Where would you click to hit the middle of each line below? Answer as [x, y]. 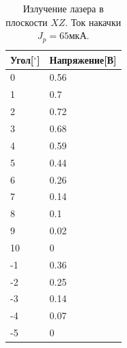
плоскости [27, 22]
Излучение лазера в [63, 8]
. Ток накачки [93, 22]
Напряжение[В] [83, 59]
